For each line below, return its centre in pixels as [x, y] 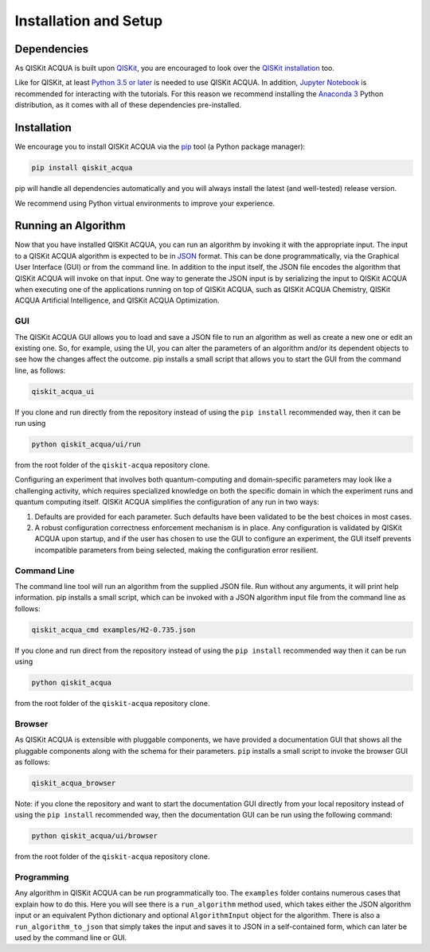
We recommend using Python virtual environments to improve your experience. [145, 203]
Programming [42, 877]
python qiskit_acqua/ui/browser [95, 836]
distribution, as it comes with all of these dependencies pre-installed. [128, 105]
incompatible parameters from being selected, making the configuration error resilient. [176, 550]
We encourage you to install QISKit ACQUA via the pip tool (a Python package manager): [160, 146]
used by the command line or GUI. [71, 937]
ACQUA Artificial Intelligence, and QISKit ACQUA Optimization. [117, 300]
